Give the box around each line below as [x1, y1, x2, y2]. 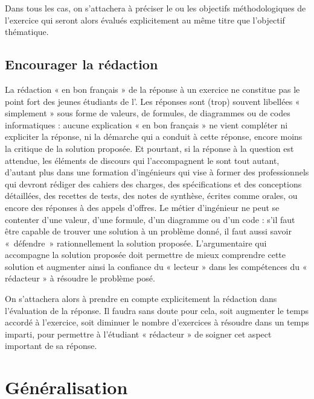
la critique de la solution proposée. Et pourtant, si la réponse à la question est [5, 142, 294, 154]
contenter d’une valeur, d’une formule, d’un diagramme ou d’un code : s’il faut [5, 213, 295, 225]
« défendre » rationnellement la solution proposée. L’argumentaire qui [5, 236, 267, 249]
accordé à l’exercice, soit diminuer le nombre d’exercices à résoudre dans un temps [5, 316, 309, 328]
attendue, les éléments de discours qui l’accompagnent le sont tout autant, [5, 154, 280, 166]
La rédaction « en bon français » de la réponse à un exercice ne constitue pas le [5, 83, 300, 95]
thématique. [5, 25, 49, 38]
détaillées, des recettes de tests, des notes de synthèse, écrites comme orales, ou [5, 189, 298, 202]
